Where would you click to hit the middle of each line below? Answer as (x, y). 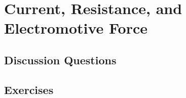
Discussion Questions (60, 60)
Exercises (29, 89)
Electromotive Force (76, 28)
